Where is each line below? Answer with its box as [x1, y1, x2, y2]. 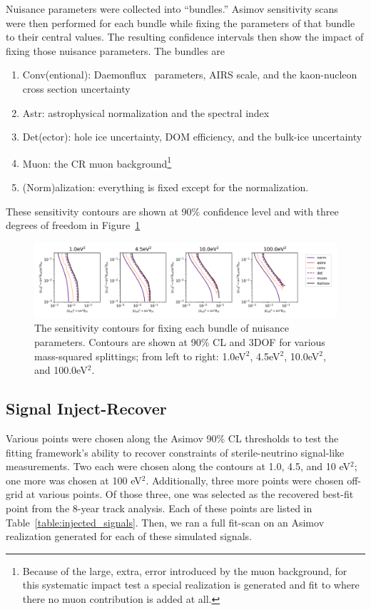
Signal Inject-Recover [6, 397, 167, 420]
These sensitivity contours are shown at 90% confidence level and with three [6, 203, 339, 218]
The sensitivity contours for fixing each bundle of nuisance [34, 320, 290, 335]
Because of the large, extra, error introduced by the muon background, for [22, 563, 347, 578]
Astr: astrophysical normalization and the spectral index [22, 105, 270, 120]
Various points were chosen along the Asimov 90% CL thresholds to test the [6, 430, 339, 445]
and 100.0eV [34, 362, 88, 377]
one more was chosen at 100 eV [6, 472, 142, 487]
